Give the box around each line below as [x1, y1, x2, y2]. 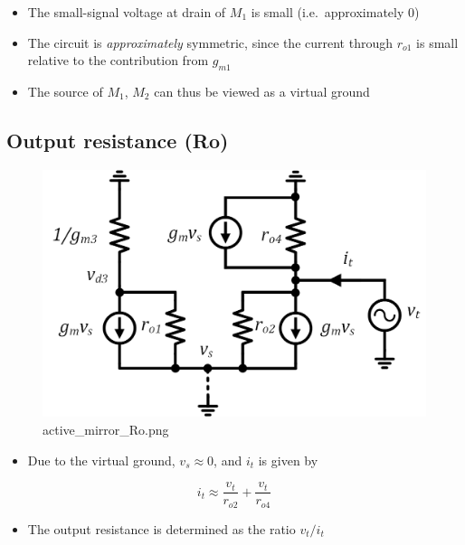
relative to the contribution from [27, 51, 209, 70]
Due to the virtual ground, [27, 450, 176, 469]
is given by [258, 450, 318, 469]
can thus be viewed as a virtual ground [154, 81, 370, 100]
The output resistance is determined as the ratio [27, 519, 296, 538]
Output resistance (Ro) [6, 126, 229, 154]
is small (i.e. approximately [251, 3, 404, 21]
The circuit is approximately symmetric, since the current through [27, 33, 393, 52]
